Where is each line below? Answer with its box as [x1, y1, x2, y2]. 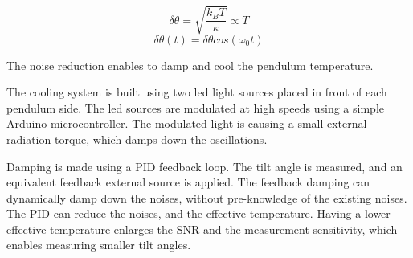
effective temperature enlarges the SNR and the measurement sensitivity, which [6, 220, 398, 237]
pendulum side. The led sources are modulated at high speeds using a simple [6, 99, 384, 116]
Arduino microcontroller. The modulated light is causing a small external [6, 115, 367, 132]
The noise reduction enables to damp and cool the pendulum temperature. [6, 56, 374, 73]
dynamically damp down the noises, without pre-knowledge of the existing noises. [6, 189, 407, 206]
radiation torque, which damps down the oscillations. [6, 130, 268, 147]
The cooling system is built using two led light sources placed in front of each [6, 84, 387, 100]
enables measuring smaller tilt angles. [6, 236, 191, 253]
